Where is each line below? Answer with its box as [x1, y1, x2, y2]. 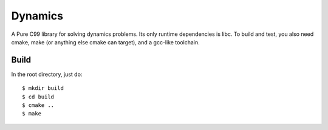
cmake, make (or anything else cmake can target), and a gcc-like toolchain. [11, 38, 200, 46]
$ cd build [22, 93, 55, 100]
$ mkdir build [22, 85, 64, 92]
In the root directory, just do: [11, 70, 83, 78]
